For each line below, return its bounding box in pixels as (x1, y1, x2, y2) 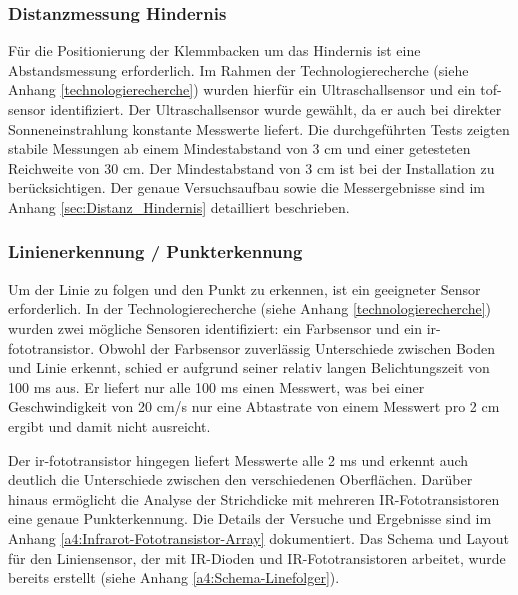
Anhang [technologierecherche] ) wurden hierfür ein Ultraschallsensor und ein (8, 79, 476, 100)
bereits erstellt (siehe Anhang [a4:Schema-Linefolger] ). (8, 567, 340, 588)
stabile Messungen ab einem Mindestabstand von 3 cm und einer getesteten (8, 138, 471, 159)
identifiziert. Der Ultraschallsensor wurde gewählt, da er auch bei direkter (50, 99, 502, 119)
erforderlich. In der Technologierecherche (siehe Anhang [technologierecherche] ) (8, 298, 492, 319)
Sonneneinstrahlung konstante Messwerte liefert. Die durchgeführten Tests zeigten (8, 118, 510, 139)
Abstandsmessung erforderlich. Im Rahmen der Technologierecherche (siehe (8, 59, 469, 80)
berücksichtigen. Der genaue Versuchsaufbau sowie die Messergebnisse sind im (8, 177, 486, 198)
